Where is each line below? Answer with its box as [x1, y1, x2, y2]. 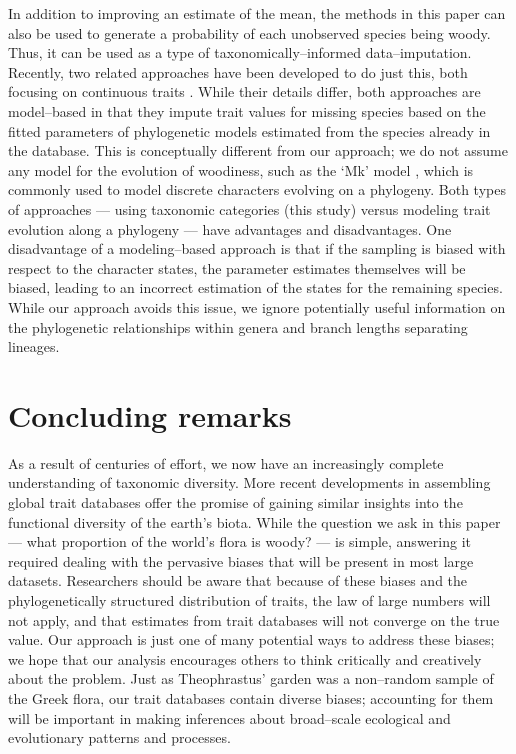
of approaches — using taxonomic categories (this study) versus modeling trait [8, 198, 491, 219]
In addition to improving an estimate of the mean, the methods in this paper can [8, 3, 506, 23]
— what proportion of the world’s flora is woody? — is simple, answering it [8, 531, 471, 552]
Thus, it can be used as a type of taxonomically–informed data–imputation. [8, 42, 472, 63]
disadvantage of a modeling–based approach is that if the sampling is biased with [8, 238, 506, 259]
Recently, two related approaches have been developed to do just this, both [8, 61, 468, 82]
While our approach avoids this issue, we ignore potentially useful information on [8, 296, 506, 317]
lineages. [8, 336, 60, 357]
